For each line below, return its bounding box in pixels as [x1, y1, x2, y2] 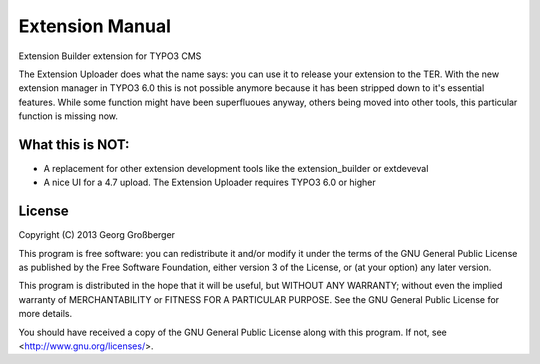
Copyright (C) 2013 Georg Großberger [18, 229, 175, 241]
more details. [18, 308, 73, 320]
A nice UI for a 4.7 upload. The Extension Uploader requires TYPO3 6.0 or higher [43, 176, 377, 189]
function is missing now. [18, 110, 119, 122]
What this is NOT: [18, 136, 130, 153]
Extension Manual [18, 15, 172, 37]
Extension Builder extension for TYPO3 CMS [18, 50, 202, 62]
